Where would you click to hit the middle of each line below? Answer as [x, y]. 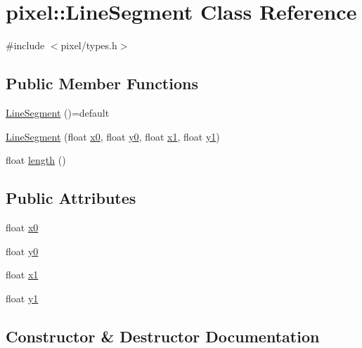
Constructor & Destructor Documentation [163, 336]
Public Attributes [71, 198]
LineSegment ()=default [58, 112]
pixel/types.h [89, 45]
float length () [36, 160]
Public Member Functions [102, 83]
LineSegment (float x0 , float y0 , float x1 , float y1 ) [113, 136]
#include [25, 45]
